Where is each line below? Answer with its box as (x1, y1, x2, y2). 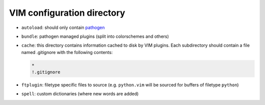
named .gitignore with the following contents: (21, 49, 113, 55)
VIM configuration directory (9, 7, 125, 18)
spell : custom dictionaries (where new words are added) (21, 91, 139, 97)
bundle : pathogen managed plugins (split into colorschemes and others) (21, 33, 169, 39)
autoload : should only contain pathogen (21, 25, 105, 30)
